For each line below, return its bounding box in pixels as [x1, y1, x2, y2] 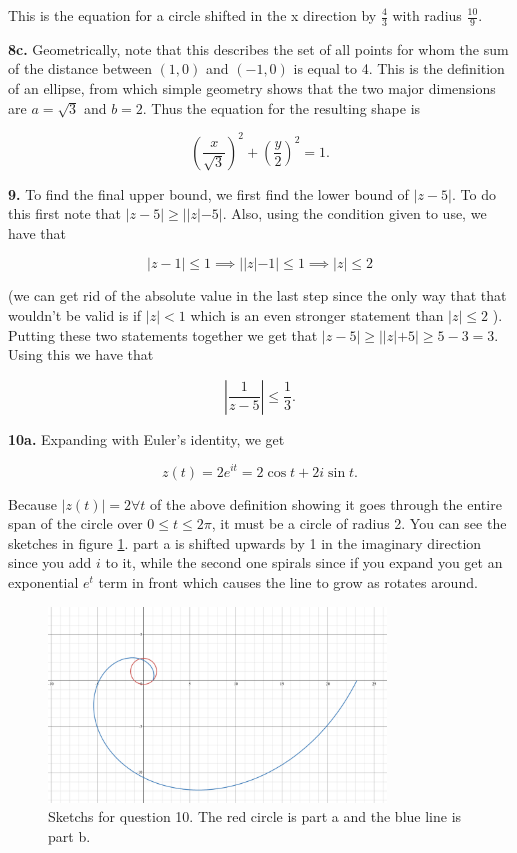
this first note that [8, 203, 121, 224]
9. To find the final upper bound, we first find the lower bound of [8, 183, 409, 204]
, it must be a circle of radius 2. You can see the [211, 513, 507, 534]
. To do [452, 183, 496, 204]
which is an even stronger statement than [190, 305, 444, 326]
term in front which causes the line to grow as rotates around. [98, 571, 478, 592]
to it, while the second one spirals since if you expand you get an [105, 552, 503, 573]
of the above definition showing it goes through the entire [150, 493, 502, 514]
